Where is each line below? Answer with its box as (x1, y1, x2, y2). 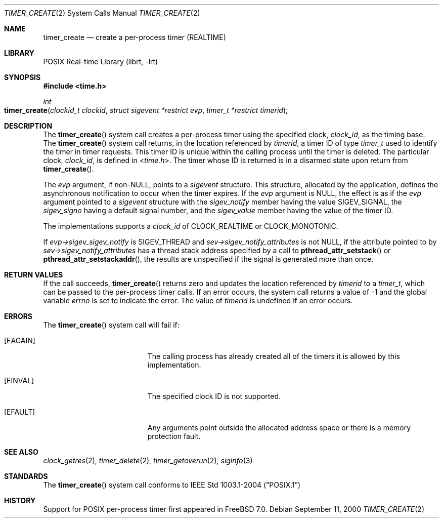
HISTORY (4, 496, 36, 505)
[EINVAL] (4, 376, 34, 385)
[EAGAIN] (4, 336, 35, 345)
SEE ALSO (4, 448, 38, 456)
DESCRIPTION (4, 122, 53, 130)
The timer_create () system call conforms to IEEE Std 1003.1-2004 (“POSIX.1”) (43, 480, 300, 489)
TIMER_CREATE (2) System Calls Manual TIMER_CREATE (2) (4, 9, 200, 17)
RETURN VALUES (4, 270, 63, 279)
